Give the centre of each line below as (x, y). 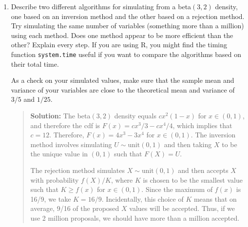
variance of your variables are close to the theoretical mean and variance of (123, 89)
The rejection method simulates (78, 170)
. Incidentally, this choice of (143, 199)
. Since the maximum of (177, 189)
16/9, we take (51, 199)
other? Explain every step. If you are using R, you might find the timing (119, 45)
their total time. (35, 64)
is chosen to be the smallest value (193, 180)
